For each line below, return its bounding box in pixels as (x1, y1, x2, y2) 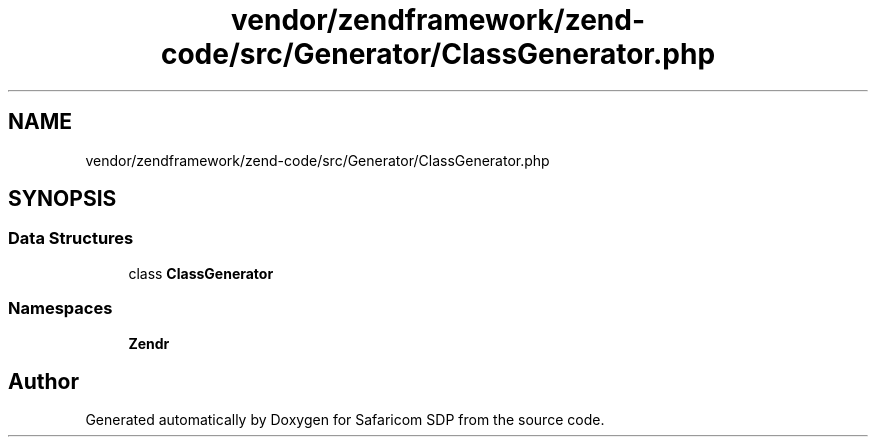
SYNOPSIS (8, 186, 117, 212)
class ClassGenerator (128, 264, 274, 282)
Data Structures (8, 228, 134, 249)
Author (8, 368, 79, 394)
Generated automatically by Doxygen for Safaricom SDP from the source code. (85, 411, 605, 429)
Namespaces (8, 298, 113, 319)
